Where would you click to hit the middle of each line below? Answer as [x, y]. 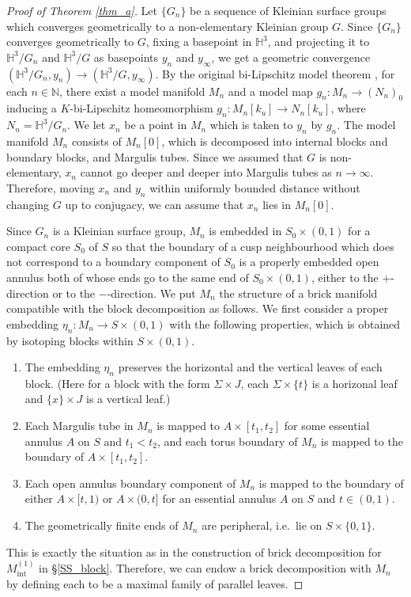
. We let [87, 125]
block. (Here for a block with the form [117, 383]
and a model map [270, 91]
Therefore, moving [51, 187]
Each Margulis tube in [79, 426]
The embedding [62, 367]
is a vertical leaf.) [128, 399]
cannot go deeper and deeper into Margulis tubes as [206, 172]
